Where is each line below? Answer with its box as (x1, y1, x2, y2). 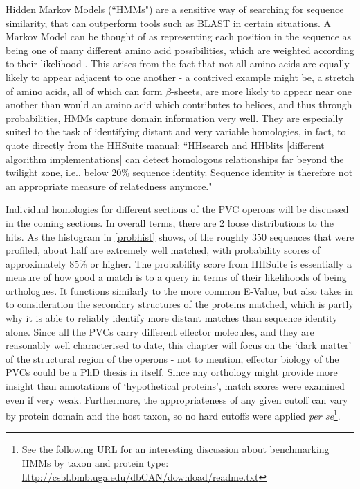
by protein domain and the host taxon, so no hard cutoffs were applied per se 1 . (6, 406, 341, 422)
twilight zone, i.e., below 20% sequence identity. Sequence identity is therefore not (6, 165, 353, 180)
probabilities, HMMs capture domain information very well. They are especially (6, 110, 343, 125)
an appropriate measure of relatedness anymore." (6, 178, 213, 193)
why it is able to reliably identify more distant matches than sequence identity (6, 311, 338, 325)
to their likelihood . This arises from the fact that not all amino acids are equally (6, 56, 350, 71)
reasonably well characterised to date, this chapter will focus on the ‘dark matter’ (6, 338, 352, 352)
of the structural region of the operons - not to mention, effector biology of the (6, 351, 339, 366)
